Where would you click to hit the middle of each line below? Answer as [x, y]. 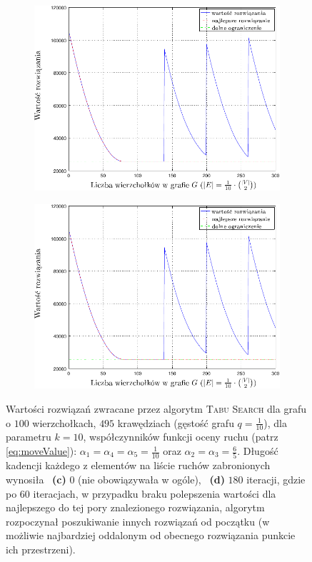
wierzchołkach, [64, 422]
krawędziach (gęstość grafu [176, 422]
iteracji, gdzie [276, 479]
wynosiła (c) [36, 479]
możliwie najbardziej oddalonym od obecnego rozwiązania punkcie [151, 535]
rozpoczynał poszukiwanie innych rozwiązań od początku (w [138, 521]
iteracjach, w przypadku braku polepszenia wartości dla [155, 493]
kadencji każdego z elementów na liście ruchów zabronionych [138, 465]
